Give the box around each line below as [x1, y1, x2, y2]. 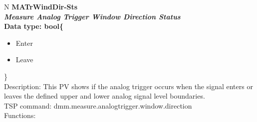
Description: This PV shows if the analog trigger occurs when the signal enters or [4, 81, 253, 91]
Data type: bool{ [4, 21, 63, 31]
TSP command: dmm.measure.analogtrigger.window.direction [4, 100, 192, 111]
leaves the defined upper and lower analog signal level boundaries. [4, 91, 205, 101]
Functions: [4, 110, 36, 121]
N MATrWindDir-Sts [4, 1, 78, 11]
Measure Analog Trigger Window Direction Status [4, 11, 181, 21]
